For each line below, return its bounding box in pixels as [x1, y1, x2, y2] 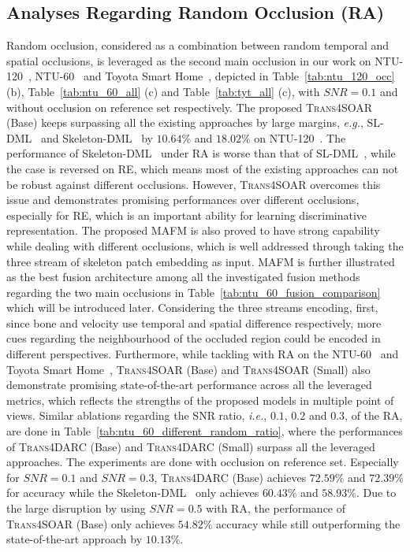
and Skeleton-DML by [40, 129, 153, 146]
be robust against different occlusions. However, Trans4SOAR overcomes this [6, 176, 381, 192]
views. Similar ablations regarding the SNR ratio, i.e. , [6, 407, 267, 424]
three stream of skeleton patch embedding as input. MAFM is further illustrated [6, 253, 395, 269]
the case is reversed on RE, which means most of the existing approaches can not [6, 160, 399, 176]
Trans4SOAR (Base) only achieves [6, 515, 175, 532]
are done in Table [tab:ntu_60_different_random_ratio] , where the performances [6, 423, 403, 439]
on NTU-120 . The [254, 129, 346, 146]
